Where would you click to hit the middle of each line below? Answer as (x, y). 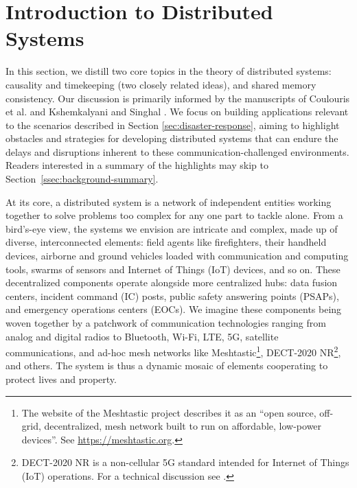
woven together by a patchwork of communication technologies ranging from (166, 323)
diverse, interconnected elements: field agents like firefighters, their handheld (166, 242)
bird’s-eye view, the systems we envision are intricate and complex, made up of (172, 228)
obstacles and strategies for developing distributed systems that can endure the (172, 138)
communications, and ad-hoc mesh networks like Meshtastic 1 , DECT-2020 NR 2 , (173, 351)
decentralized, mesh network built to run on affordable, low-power (183, 426)
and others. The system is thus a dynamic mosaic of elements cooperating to (167, 365)
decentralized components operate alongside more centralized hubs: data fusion (172, 282)
